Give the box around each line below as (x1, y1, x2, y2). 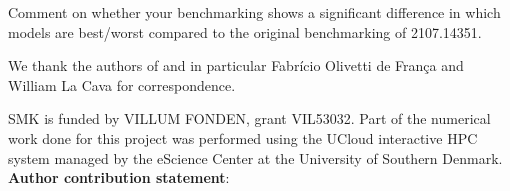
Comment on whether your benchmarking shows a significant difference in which (8, 2, 501, 22)
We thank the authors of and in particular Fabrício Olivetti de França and (8, 55, 464, 76)
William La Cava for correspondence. (8, 74, 236, 95)
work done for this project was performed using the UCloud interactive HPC (8, 127, 478, 148)
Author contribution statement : (8, 167, 230, 188)
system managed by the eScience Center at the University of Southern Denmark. (8, 147, 503, 168)
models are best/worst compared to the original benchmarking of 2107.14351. (8, 21, 482, 42)
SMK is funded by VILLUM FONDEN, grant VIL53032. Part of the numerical (8, 108, 491, 129)
